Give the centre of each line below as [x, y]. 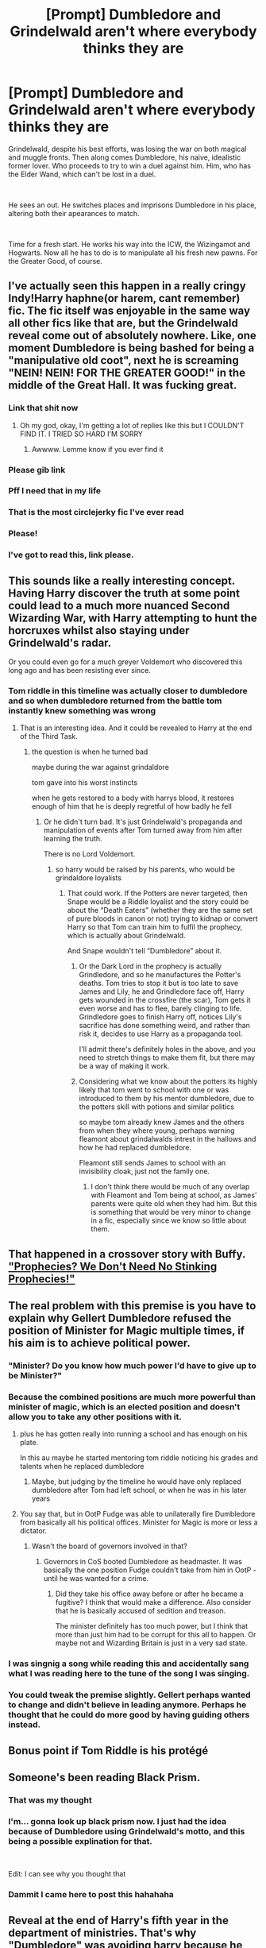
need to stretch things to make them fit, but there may [167, 1057]
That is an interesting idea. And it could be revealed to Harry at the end [136, 728]
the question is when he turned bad [90, 752]
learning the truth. [73, 839]
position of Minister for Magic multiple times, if [126, 1331]
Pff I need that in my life [55, 491]
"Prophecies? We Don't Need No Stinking [113, 1266]
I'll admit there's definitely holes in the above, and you [167, 1049]
